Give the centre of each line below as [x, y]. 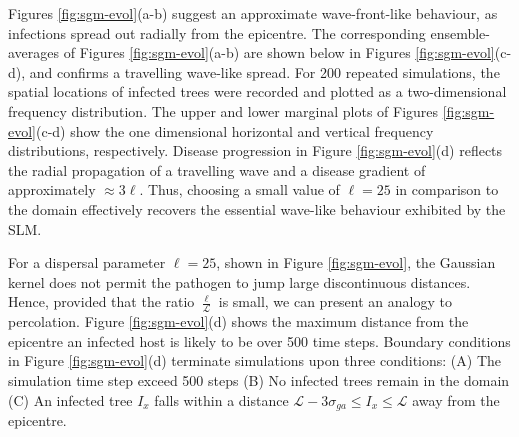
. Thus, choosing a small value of [239, 189]
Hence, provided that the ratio [101, 301]
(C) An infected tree [70, 399]
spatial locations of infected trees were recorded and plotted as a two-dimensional [257, 91]
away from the [456, 399]
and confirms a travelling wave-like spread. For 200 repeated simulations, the [264, 71]
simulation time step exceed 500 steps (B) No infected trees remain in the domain [259, 379]
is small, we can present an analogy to [335, 301]
